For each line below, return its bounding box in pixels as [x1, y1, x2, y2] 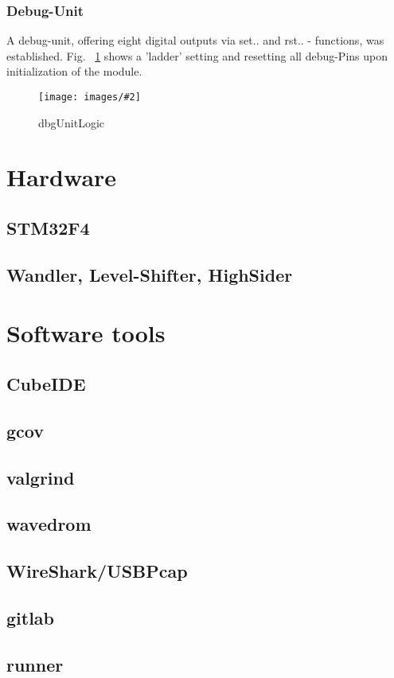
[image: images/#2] [38, 92, 141, 103]
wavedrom [6, 512, 92, 536]
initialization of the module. [6, 63, 142, 80]
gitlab [6, 605, 55, 629]
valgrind [6, 465, 75, 489]
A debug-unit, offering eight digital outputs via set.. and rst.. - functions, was [6, 32, 384, 49]
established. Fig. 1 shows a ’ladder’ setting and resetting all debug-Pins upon [6, 47, 388, 64]
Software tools [6, 317, 166, 349]
